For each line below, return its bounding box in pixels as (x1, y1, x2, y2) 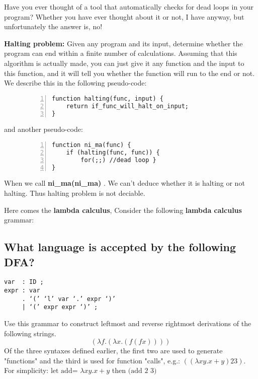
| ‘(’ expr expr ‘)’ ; (22, 304, 98, 311)
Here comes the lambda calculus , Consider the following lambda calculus (4, 204, 242, 215)
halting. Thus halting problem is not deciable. (4, 188, 145, 198)
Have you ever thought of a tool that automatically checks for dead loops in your (4, 2, 254, 12)
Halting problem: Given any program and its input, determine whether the (4, 38, 243, 48)
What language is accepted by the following (4, 239, 236, 255)
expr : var (4, 287, 40, 294)
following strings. (4, 328, 56, 338)
